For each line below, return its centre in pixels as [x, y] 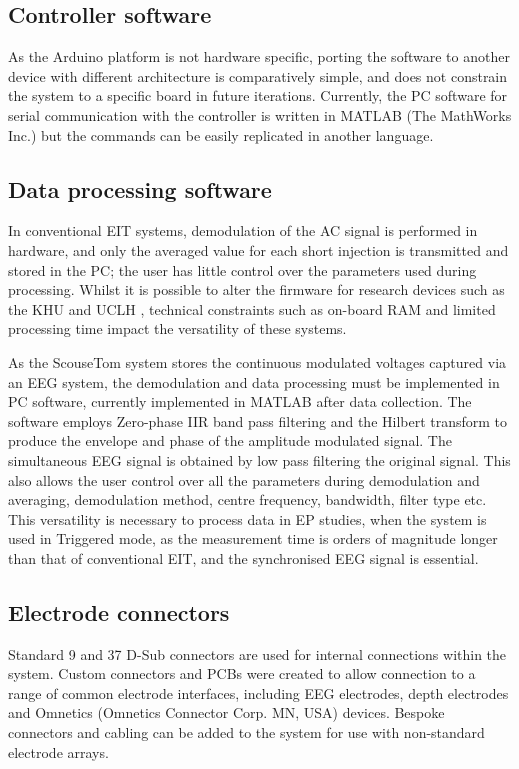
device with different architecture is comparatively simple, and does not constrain [258, 75]
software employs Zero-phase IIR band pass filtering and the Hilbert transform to [258, 420]
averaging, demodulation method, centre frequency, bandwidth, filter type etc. [247, 499]
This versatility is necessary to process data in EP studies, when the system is [247, 518]
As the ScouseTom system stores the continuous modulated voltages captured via [257, 361]
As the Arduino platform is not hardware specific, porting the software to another [259, 56]
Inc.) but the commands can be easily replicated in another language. [221, 134]
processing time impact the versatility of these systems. [177, 328]
